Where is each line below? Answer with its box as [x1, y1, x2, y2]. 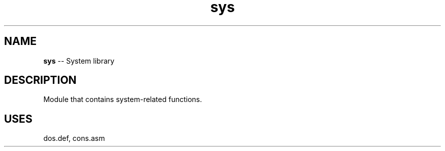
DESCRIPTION [4, 74, 77, 87]
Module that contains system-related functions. [43, 95, 202, 104]
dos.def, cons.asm [43, 134, 105, 143]
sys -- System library [43, 56, 115, 65]
